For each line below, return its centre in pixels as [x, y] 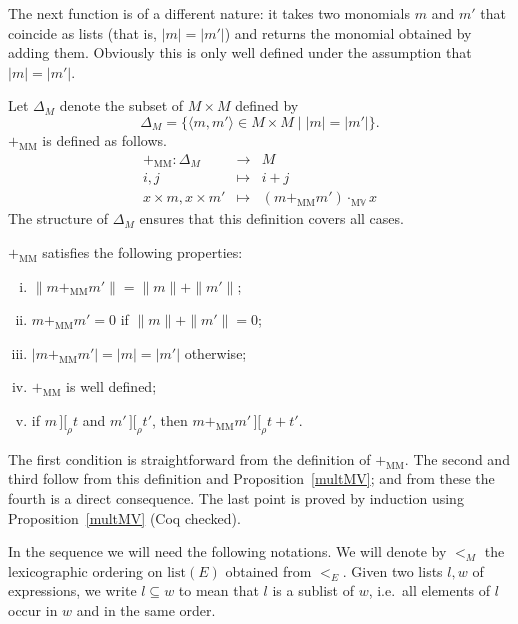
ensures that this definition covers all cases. [271, 218]
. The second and [457, 458]
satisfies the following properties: [142, 252]
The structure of [58, 218]
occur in [33, 609]
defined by [267, 105]
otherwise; [215, 352]
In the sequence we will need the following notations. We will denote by [227, 551]
